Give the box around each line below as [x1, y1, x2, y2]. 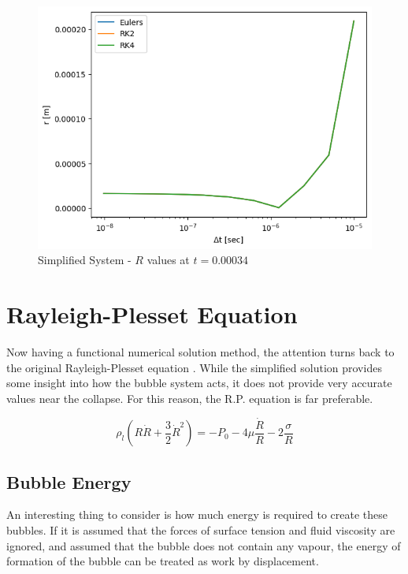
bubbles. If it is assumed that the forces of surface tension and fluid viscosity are [6, 521, 395, 538]
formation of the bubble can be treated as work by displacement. [6, 553, 319, 569]
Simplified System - [38, 252, 132, 268]
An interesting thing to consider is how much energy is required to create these [6, 506, 388, 523]
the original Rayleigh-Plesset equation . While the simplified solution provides [6, 359, 382, 375]
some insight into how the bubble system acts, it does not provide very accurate [6, 375, 392, 391]
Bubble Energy [6, 469, 132, 494]
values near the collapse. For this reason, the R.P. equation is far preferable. [6, 389, 373, 406]
